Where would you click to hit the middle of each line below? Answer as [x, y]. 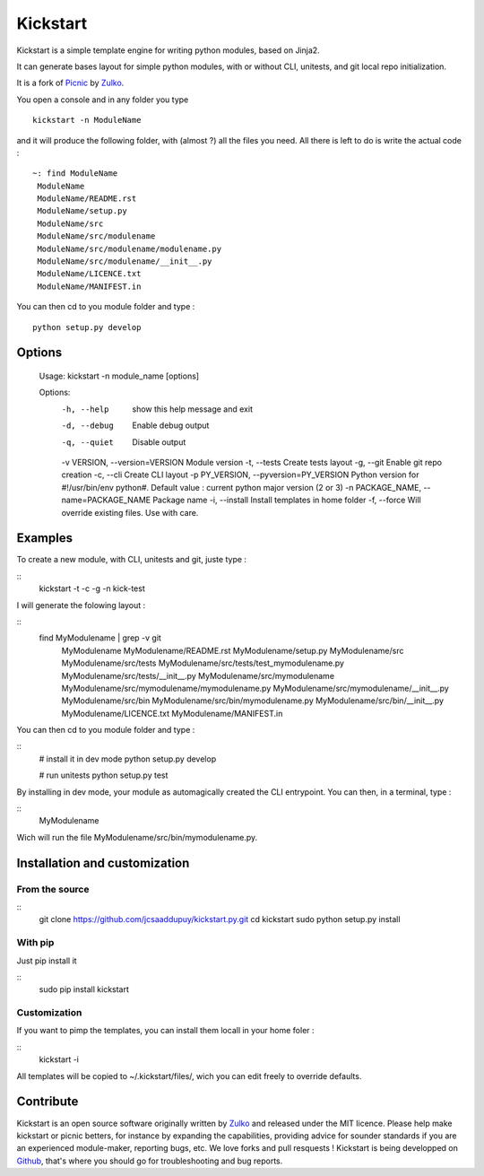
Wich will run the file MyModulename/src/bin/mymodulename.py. [137, 837]
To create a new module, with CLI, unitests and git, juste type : [131, 560]
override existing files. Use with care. [130, 512]
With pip [35, 943]
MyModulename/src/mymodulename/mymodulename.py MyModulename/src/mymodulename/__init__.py [255, 688]
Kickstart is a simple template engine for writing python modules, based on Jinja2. [168, 50]
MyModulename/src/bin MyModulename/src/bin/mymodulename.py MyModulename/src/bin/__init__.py [252, 701]
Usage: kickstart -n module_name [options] [119, 376]
